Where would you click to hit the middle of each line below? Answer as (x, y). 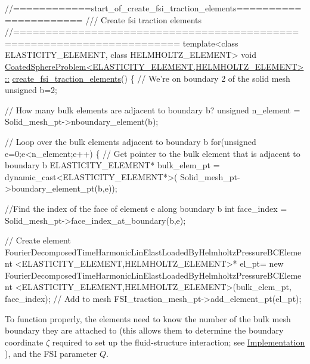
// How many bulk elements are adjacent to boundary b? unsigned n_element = (153, 109)
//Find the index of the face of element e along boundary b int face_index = (146, 208)
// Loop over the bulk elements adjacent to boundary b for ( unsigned (131, 141)
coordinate (24, 342)
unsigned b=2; (31, 90)
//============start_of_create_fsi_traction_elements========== (153, 8)
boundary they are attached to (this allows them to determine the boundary (144, 330)
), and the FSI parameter (51, 354)
